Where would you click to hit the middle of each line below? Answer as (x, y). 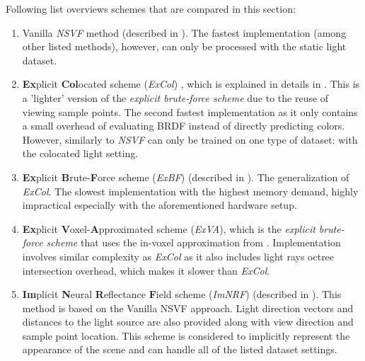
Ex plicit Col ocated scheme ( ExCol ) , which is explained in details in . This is (191, 84)
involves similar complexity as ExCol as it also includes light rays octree (178, 256)
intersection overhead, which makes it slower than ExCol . (146, 270)
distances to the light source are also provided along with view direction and (188, 322)
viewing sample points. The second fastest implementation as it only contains (190, 111)
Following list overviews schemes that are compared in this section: (151, 8)
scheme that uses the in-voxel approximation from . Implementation (193, 242)
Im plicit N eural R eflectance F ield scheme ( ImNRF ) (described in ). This (182, 294)
